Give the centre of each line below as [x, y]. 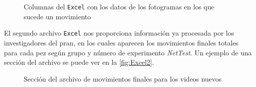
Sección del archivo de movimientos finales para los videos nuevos [123, 78]
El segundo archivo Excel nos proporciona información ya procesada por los [119, 33]
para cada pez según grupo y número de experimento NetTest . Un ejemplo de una [128, 52]
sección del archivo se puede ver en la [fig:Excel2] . [79, 62]
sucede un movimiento [57, 16]
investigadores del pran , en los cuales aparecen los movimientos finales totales [121, 42]
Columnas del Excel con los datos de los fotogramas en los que [119, 6]
